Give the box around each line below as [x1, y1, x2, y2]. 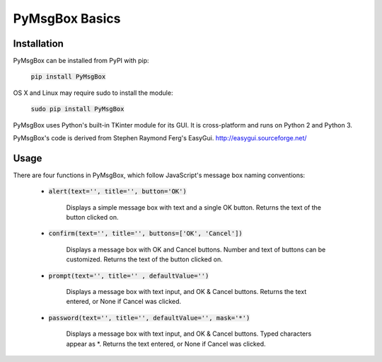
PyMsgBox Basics [13, 11, 121, 26]
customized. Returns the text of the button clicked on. [66, 255, 223, 264]
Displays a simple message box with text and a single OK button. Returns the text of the [66, 203, 322, 212]
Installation [13, 38, 64, 50]
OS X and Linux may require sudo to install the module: [13, 89, 173, 97]
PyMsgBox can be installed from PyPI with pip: [13, 57, 149, 65]
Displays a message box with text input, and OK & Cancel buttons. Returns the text [66, 288, 307, 296]
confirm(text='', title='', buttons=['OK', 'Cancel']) [48, 230, 243, 237]
